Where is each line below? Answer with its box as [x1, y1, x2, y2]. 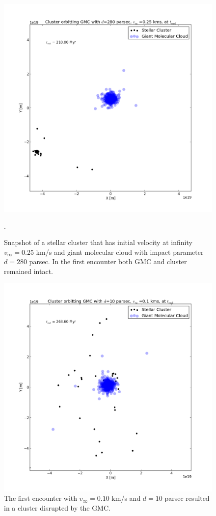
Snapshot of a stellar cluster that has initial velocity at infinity [4, 237, 192, 247]
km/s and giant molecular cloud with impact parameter [36, 246, 204, 257]
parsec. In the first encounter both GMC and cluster [29, 256, 187, 267]
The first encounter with [4, 493, 78, 503]
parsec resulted [164, 493, 210, 503]
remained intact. [4, 266, 53, 276]
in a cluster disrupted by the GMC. [4, 502, 110, 513]
